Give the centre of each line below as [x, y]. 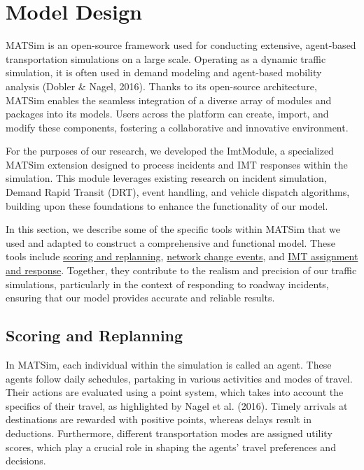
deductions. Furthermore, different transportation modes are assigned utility [169, 433]
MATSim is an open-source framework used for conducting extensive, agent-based [181, 45]
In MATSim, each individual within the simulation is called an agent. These [169, 365]
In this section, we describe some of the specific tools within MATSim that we [173, 229]
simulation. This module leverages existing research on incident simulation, [166, 178]
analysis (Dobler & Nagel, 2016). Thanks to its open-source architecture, [161, 86]
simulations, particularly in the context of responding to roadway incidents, [167, 284]
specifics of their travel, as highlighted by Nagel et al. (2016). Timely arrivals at [177, 405]
